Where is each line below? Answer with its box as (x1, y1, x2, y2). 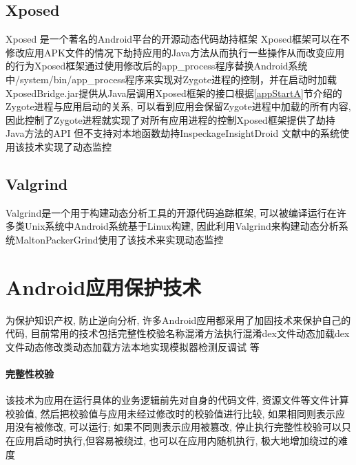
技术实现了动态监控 (24, 139, 112, 153)
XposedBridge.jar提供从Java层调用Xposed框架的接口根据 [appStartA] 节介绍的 (6, 85, 342, 100)
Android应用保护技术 (6, 272, 202, 301)
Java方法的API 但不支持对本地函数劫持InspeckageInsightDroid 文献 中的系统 (6, 126, 339, 140)
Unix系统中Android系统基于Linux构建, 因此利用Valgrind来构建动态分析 (24, 219, 339, 233)
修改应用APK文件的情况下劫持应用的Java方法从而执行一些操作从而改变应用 (6, 45, 345, 59)
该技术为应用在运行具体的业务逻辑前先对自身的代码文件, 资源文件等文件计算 (6, 393, 349, 407)
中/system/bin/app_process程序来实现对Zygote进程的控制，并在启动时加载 (6, 72, 337, 86)
